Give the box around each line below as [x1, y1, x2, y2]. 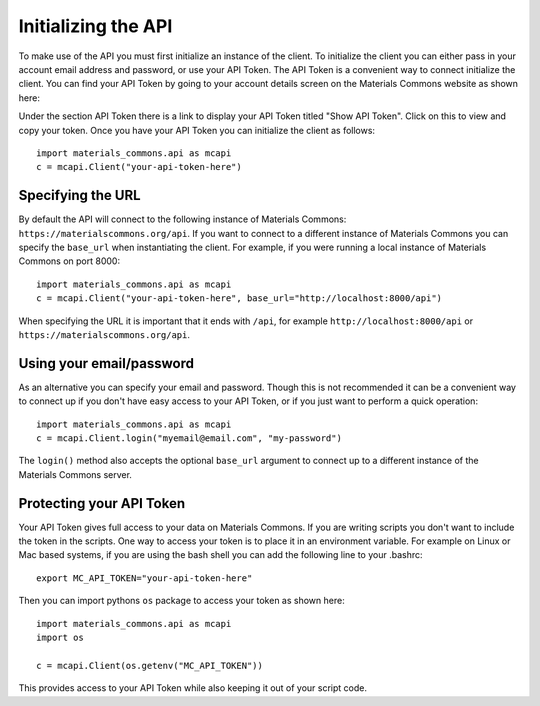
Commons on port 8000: [18, 255, 120, 267]
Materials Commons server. [18, 468, 132, 480]
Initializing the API [18, 15, 173, 37]
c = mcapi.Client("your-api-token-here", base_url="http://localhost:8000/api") [36, 293, 443, 304]
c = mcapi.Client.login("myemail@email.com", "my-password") [36, 433, 342, 444]
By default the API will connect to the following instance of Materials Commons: [18, 213, 347, 225]
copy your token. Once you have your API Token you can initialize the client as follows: [18, 124, 375, 136]
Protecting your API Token [18, 495, 186, 512]
